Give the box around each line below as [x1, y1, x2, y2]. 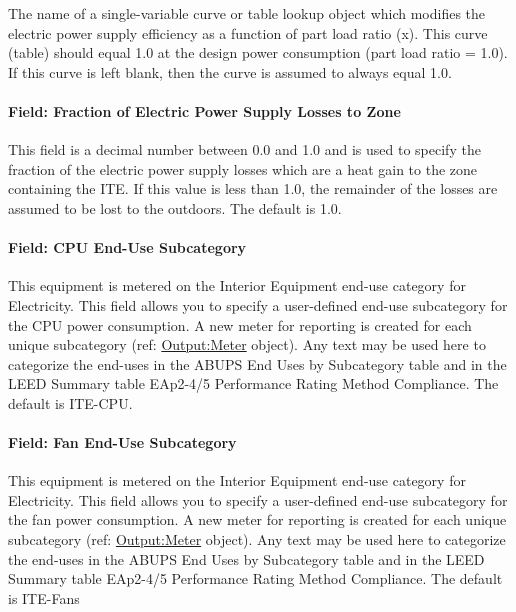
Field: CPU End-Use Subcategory [8, 237, 247, 258]
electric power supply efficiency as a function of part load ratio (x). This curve [8, 22, 488, 43]
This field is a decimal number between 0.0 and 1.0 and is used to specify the [8, 139, 481, 160]
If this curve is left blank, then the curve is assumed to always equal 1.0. [8, 61, 452, 82]
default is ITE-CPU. [8, 392, 133, 413]
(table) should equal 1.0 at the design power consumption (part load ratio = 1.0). [8, 42, 508, 63]
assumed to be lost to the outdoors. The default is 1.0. [8, 197, 342, 218]
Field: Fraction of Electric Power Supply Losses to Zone [8, 100, 401, 121]
